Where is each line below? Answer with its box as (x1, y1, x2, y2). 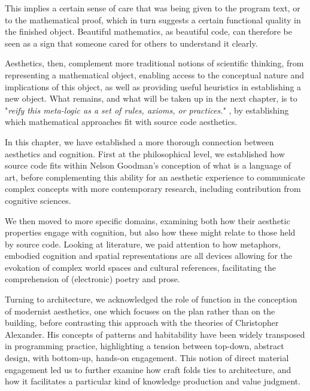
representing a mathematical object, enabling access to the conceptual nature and (5, 68, 305, 81)
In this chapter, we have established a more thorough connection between (5, 135, 274, 148)
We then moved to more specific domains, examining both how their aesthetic (5, 214, 290, 227)
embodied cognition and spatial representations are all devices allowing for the (5, 249, 292, 262)
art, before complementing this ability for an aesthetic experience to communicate (5, 170, 305, 183)
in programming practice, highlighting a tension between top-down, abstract (5, 340, 284, 352)
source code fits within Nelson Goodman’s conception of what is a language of (5, 159, 291, 172)
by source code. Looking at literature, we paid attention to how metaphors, (5, 237, 281, 250)
